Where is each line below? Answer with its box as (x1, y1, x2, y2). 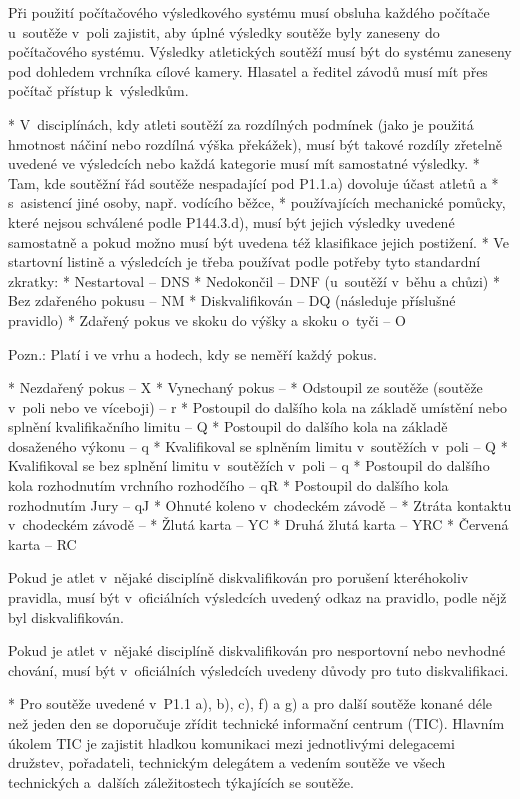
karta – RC (8, 533, 77, 554)
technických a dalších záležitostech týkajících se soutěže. (8, 771, 354, 792)
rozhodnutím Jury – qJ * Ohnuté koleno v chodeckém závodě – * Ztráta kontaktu (8, 494, 512, 515)
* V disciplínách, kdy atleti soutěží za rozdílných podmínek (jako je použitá (8, 113, 474, 134)
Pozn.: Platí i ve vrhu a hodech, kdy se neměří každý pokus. (8, 343, 377, 364)
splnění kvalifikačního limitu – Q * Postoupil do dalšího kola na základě (8, 416, 448, 437)
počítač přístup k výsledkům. (8, 80, 189, 101)
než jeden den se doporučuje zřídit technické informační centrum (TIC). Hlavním (8, 713, 505, 733)
